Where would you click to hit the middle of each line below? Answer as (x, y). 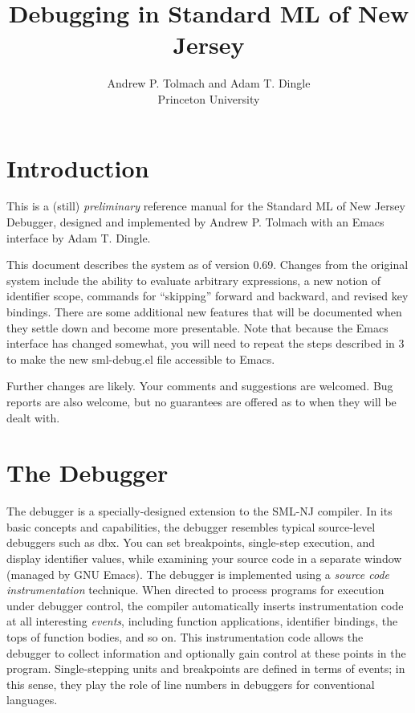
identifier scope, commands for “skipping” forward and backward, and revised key (207, 296)
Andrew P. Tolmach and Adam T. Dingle (209, 83)
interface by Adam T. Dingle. (79, 237)
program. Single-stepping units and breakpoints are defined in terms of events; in (206, 668)
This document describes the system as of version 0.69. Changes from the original (207, 265)
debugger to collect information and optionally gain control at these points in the (206, 652)
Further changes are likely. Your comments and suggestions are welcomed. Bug (200, 386)
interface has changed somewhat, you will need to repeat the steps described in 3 (205, 343)
